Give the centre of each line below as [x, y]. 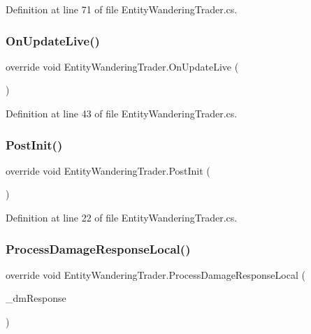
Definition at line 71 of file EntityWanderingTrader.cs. [122, 9]
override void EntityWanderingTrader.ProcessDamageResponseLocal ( [155, 274]
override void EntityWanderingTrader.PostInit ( [108, 170]
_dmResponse [36, 298]
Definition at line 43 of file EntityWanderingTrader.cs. [122, 113]
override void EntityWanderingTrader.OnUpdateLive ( [122, 66]
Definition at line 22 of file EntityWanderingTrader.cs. [122, 217]
